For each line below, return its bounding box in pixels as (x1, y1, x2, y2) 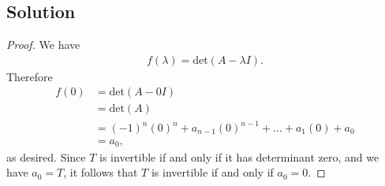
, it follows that (63, 164, 138, 180)
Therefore (6, 68, 53, 84)
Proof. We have (6, 36, 80, 53)
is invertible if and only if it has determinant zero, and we (99, 148, 379, 165)
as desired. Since (6, 148, 86, 165)
